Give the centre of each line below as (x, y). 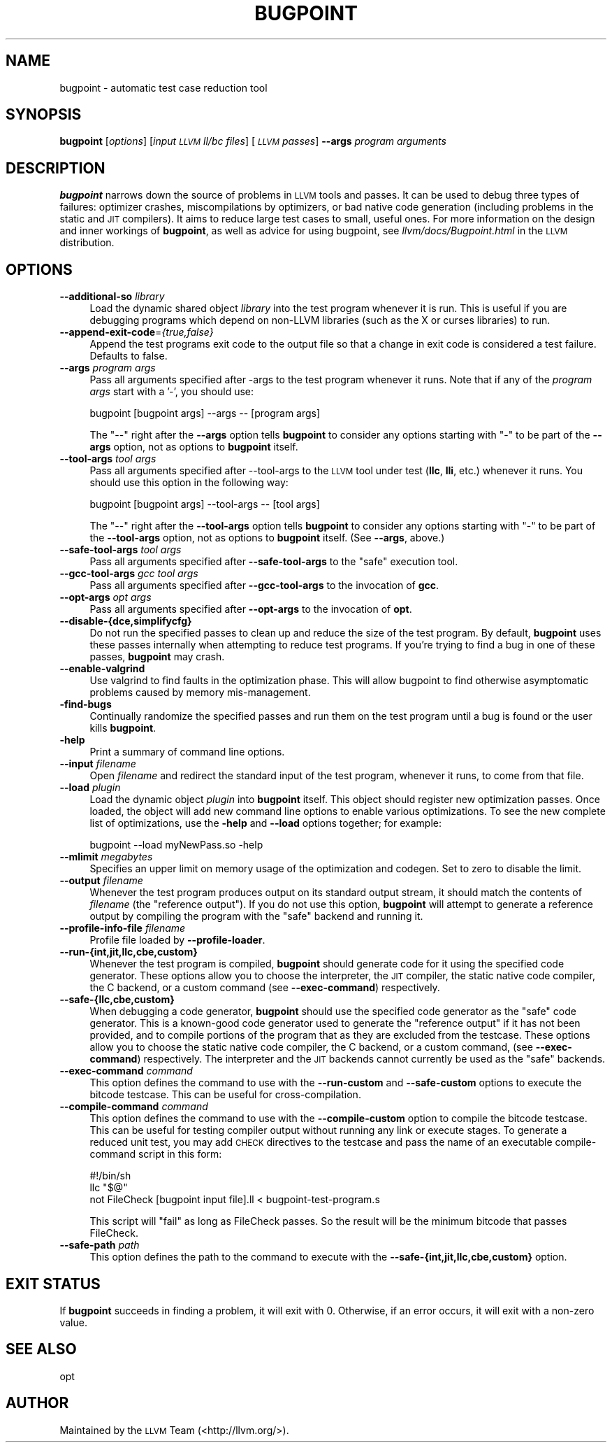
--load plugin (90, 788)
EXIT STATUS (53, 1284)
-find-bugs (86, 704)
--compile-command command (134, 1107)
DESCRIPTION (56, 168)
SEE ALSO (41, 1349)
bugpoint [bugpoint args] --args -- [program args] (205, 413)
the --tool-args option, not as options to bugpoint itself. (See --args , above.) (267, 538)
